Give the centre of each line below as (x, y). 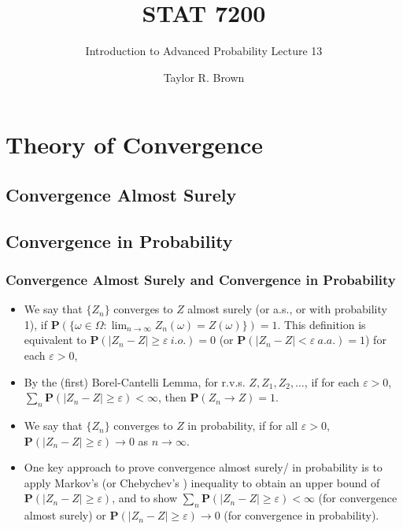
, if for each (332, 381)
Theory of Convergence (135, 144)
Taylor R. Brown (204, 77)
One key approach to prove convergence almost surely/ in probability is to (203, 467)
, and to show (145, 498)
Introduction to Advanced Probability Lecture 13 (204, 51)
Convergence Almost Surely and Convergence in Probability (201, 279)
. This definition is (322, 324)
